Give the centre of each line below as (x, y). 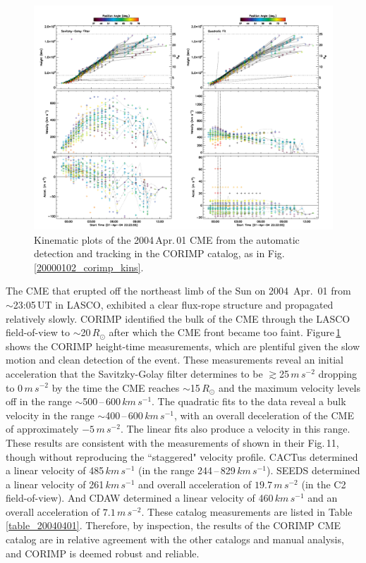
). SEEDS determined (313, 470)
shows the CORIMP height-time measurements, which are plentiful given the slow (183, 346)
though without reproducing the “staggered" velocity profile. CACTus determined (182, 456)
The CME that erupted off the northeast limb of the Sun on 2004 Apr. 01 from (178, 291)
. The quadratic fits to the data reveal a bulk (249, 401)
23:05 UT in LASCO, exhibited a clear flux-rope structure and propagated (173, 304)
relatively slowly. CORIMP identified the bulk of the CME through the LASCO (178, 318)
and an (323, 498)
